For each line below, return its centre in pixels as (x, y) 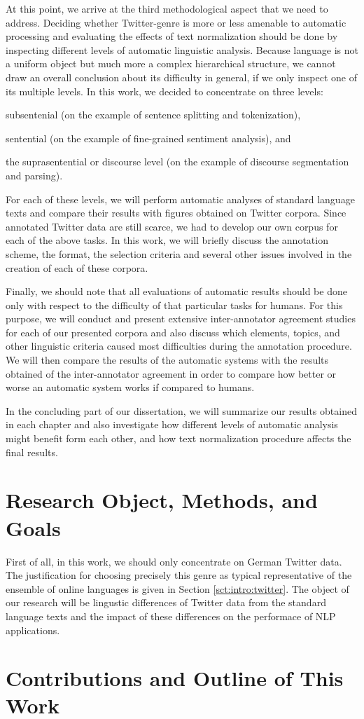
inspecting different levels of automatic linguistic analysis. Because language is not (182, 49)
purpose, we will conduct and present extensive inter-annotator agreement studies (181, 319)
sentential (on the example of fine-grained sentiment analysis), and (148, 138)
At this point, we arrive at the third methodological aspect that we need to (167, 8)
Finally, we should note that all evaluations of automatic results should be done (176, 291)
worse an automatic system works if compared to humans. (130, 387)
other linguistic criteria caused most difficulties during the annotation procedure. (179, 346)
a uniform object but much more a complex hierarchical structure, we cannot (171, 63)
